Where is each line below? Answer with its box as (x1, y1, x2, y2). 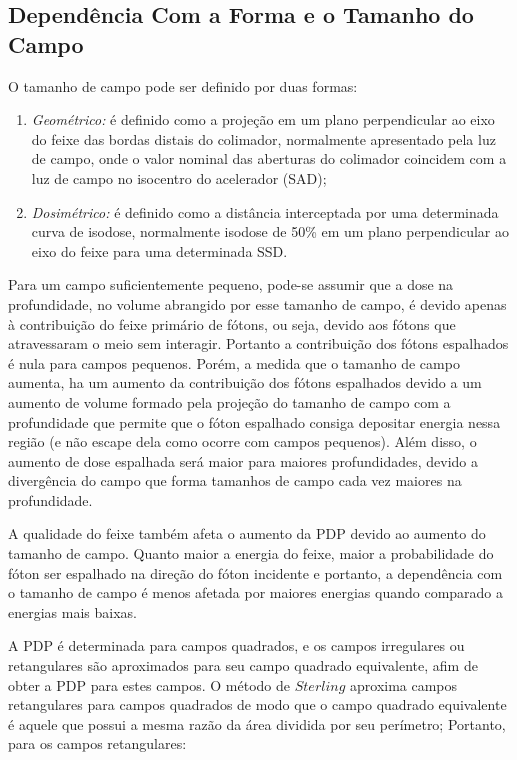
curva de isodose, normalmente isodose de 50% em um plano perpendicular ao (31, 221, 510, 242)
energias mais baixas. (8, 601, 137, 622)
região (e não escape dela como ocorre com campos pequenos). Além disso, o (8, 431, 477, 452)
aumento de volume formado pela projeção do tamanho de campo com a (8, 391, 451, 412)
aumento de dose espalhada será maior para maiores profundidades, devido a (8, 450, 478, 471)
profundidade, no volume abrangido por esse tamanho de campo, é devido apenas (8, 293, 507, 314)
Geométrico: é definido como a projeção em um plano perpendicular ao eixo (31, 109, 495, 130)
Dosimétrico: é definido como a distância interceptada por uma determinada (31, 201, 499, 222)
